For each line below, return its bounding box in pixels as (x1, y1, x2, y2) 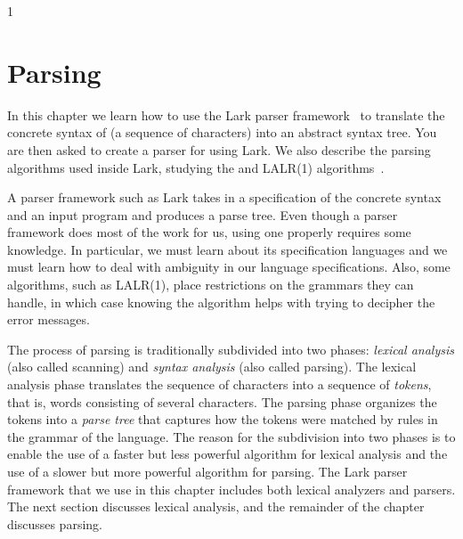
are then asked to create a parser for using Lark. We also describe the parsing (7, 140, 431, 159)
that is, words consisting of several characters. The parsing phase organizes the (7, 392, 437, 411)
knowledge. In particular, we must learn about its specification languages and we (7, 240, 448, 258)
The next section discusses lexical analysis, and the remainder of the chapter (7, 497, 425, 516)
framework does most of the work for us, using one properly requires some (7, 223, 411, 241)
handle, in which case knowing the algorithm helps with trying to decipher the (7, 292, 435, 311)
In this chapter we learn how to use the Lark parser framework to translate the (7, 105, 445, 124)
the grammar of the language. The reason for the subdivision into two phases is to (7, 427, 456, 445)
